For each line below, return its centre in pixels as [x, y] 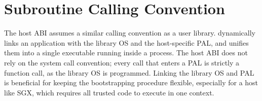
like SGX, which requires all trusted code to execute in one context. [109, 92]
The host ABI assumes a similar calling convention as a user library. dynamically [130, 33]
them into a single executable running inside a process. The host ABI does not [126, 53]
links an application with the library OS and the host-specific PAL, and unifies [126, 42]
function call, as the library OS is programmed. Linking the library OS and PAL [129, 72]
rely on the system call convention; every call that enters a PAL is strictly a [122, 62]
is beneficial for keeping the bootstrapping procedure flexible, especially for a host [131, 82]
